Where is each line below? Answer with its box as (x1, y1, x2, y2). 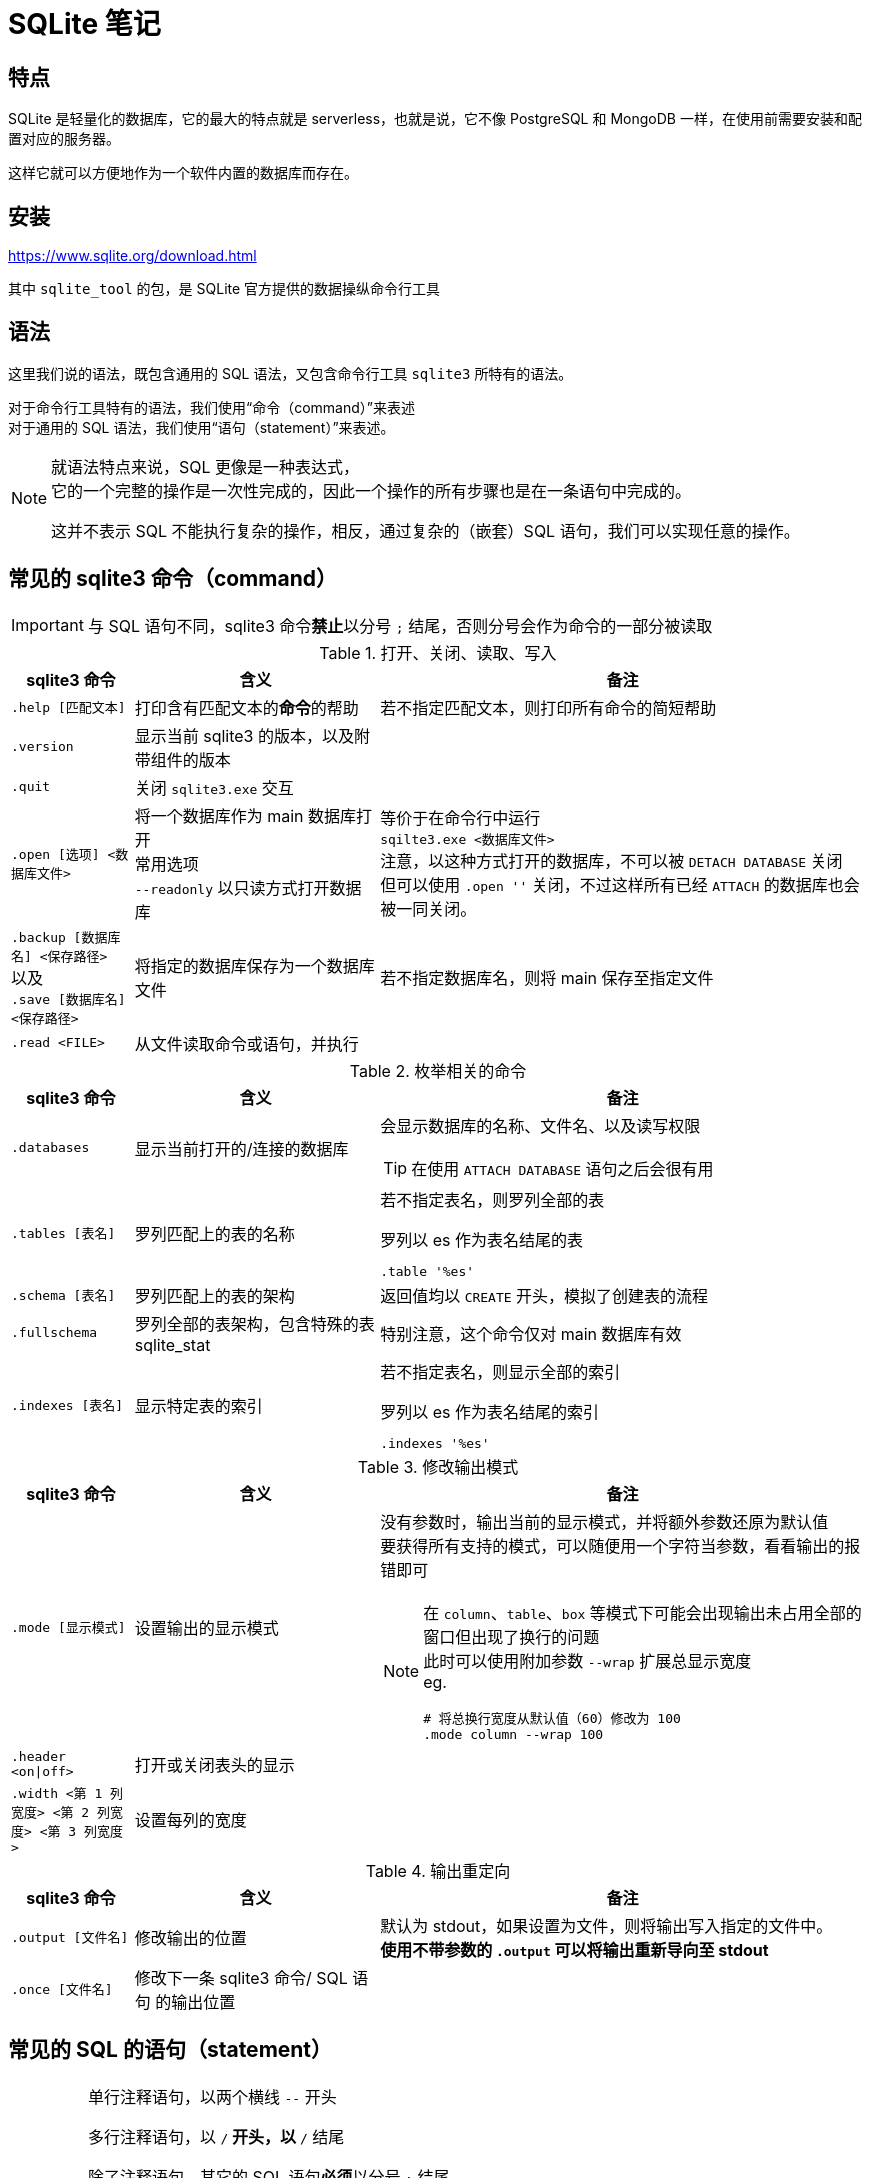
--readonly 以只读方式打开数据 (134, 877, 362, 898)
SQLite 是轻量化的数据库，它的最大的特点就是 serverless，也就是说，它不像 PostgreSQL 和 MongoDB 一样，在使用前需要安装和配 (8, 110, 862, 128)
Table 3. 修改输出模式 (357, 1456, 519, 1477)
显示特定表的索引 (134, 1395, 263, 1416)
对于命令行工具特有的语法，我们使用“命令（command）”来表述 (8, 398, 415, 416)
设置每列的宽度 (134, 1809, 247, 1830)
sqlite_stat (134, 1334, 211, 1355)
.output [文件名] (11, 1930, 129, 1946)
